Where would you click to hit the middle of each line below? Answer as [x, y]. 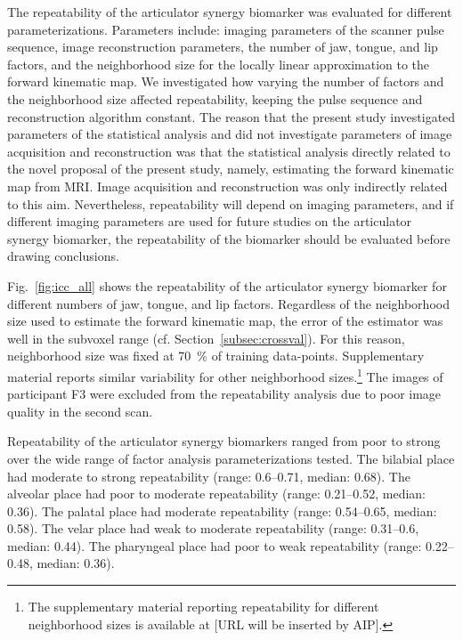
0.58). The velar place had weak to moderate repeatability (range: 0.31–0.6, [213, 528]
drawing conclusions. [63, 256]
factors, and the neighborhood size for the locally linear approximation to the [219, 64]
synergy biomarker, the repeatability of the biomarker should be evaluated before [229, 238]
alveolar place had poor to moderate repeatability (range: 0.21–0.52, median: [217, 494]
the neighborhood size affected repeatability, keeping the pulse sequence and [215, 98]
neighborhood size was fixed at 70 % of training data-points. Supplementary [216, 356]
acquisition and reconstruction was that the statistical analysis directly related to [229, 151]
